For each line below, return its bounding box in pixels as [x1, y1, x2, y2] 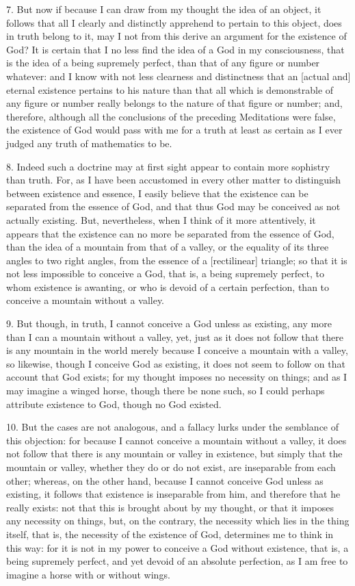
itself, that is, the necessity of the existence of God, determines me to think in [6, 526, 334, 541]
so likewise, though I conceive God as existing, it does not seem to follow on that [6, 356, 345, 370]
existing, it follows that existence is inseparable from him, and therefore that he [6, 487, 341, 501]
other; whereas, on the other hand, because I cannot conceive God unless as [6, 473, 324, 487]
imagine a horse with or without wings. [6, 567, 170, 581]
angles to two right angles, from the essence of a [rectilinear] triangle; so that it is [6, 253, 347, 267]
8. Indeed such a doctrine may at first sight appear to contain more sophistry [6, 159, 330, 173]
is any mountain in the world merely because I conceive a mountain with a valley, [6, 343, 348, 357]
